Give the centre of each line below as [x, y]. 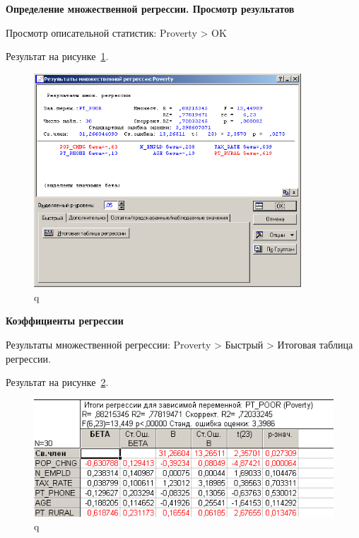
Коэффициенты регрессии [65, 321]
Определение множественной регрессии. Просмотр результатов [150, 8]
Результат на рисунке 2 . [57, 382]
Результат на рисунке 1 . [57, 56]
